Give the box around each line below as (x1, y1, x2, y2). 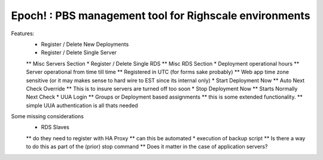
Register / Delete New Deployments (41, 41, 129, 48)
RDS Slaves (41, 124, 70, 131)
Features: (11, 30, 35, 37)
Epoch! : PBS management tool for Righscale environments (11, 9, 310, 22)
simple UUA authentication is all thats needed (26, 101, 138, 109)
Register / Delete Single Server (41, 49, 117, 56)
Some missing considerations (11, 113, 84, 120)
